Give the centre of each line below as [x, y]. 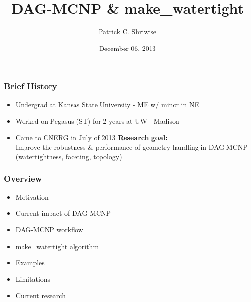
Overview [23, 178]
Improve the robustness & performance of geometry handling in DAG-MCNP [131, 147]
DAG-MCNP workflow [49, 229]
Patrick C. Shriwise [127, 32]
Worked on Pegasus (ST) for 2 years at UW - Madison [97, 121]
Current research [40, 295]
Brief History [31, 86]
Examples [30, 263]
